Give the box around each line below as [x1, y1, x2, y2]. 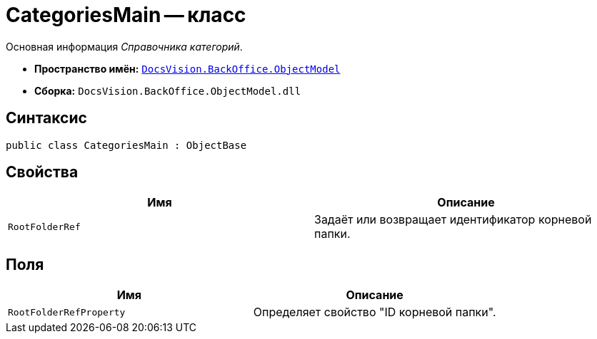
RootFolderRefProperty [8, 306, 126, 318]
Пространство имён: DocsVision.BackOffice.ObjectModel [34, 62, 341, 75]
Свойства [6, 163, 79, 182]
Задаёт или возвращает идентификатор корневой [314, 212, 592, 227]
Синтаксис [6, 109, 87, 127]
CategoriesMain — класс [6, 3, 246, 27]
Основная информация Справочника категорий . [6, 40, 243, 53]
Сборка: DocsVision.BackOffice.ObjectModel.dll [34, 84, 301, 97]
